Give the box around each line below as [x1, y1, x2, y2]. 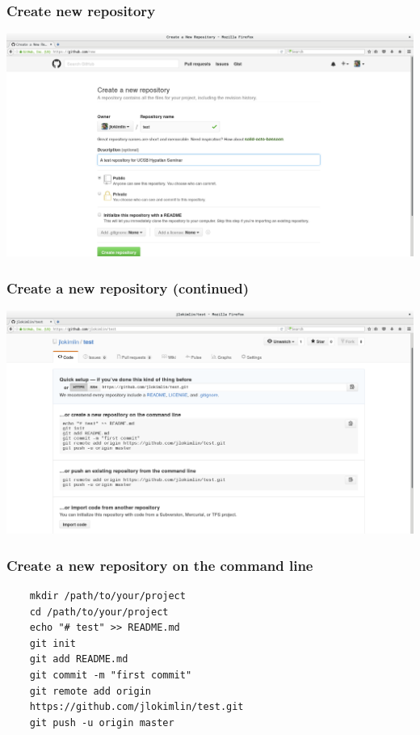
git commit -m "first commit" [29, 670, 192, 682]
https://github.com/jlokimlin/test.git [29, 701, 244, 713]
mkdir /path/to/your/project [29, 590, 186, 602]
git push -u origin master [29, 716, 174, 729]
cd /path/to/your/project [29, 606, 169, 618]
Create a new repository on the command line [6, 555, 313, 575]
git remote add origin [29, 685, 151, 697]
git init [29, 637, 76, 649]
